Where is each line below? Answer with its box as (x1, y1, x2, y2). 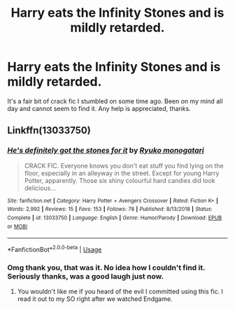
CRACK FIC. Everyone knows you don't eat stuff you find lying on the (24, 161, 224, 170)
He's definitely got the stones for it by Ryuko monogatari (7, 145, 204, 155)
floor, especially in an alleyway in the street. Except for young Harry (24, 169, 220, 177)
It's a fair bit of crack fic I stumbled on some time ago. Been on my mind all (7, 96, 223, 105)
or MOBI (7, 223, 28, 230)
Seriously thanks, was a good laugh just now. (7, 271, 164, 281)
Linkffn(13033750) (7, 124, 91, 137)
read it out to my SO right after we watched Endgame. (17, 295, 173, 303)
